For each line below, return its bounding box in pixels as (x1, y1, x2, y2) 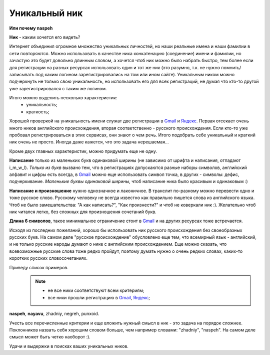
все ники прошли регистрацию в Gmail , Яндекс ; (47, 294, 150, 300)
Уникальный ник (9, 8, 83, 19)
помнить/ (220, 64, 241, 70)
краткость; (26, 108, 49, 115)
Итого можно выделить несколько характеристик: (9, 95, 117, 101)
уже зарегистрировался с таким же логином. (9, 85, 107, 91)
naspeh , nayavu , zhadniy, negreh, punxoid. (9, 311, 99, 317)
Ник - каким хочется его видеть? (9, 34, 80, 40)
